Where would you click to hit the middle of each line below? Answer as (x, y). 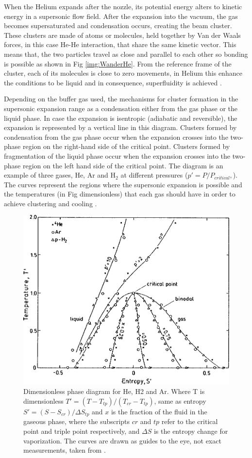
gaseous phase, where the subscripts (77, 421)
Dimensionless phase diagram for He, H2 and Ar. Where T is (114, 391)
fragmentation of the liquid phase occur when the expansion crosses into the (117, 155)
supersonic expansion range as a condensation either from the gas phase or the (121, 108)
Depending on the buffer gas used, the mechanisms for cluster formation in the (121, 99)
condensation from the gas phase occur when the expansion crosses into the (116, 137)
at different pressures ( (154, 175)
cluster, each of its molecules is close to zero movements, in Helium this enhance (123, 73)
